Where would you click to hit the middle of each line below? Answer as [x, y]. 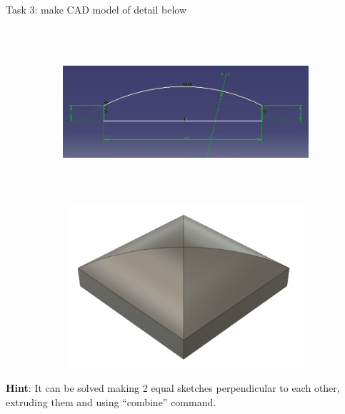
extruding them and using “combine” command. [111, 402]
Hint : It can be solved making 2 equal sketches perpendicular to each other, [173, 387]
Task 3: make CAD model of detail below [96, 9]
